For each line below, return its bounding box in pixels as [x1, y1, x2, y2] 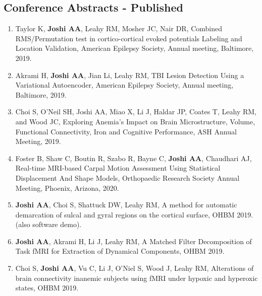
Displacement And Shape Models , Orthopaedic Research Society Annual [15, 172, 240, 183]
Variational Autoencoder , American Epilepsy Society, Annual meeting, [15, 80, 234, 90]
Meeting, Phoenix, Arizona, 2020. [15, 182, 119, 193]
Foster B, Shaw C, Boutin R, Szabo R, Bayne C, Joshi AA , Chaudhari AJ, [15, 153, 252, 163]
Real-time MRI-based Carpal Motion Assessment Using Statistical [15, 163, 221, 173]
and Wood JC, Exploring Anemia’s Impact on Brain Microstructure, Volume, [15, 116, 255, 126]
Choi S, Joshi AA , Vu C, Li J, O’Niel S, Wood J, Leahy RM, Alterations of [15, 263, 254, 273]
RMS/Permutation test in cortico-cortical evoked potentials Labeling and [15, 33, 242, 43]
